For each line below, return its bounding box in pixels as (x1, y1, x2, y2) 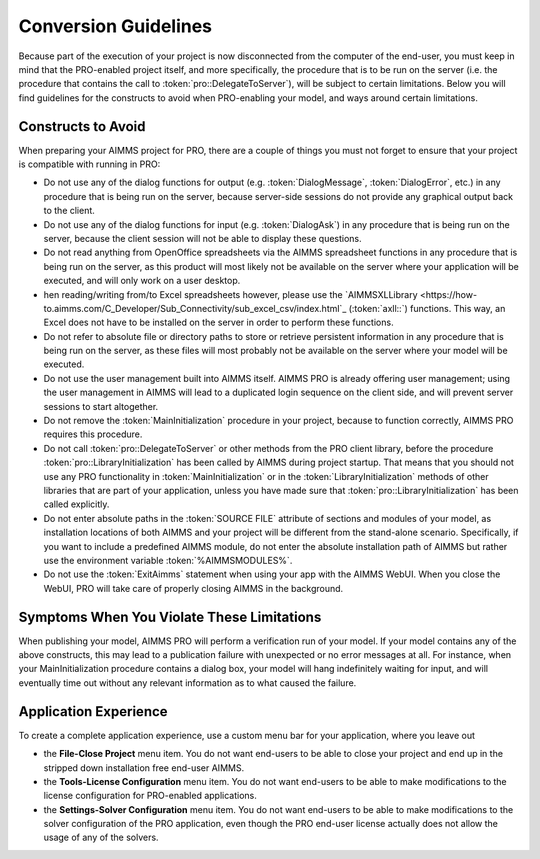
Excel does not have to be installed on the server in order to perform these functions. (43, 316, 394, 329)
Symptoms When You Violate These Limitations (18, 608, 322, 625)
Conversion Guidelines (18, 15, 213, 37)
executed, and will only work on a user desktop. (43, 275, 241, 287)
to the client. (43, 205, 95, 217)
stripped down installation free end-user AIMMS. (43, 761, 245, 774)
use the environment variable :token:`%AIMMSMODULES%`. (43, 554, 293, 566)
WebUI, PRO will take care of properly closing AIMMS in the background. (43, 582, 344, 594)
